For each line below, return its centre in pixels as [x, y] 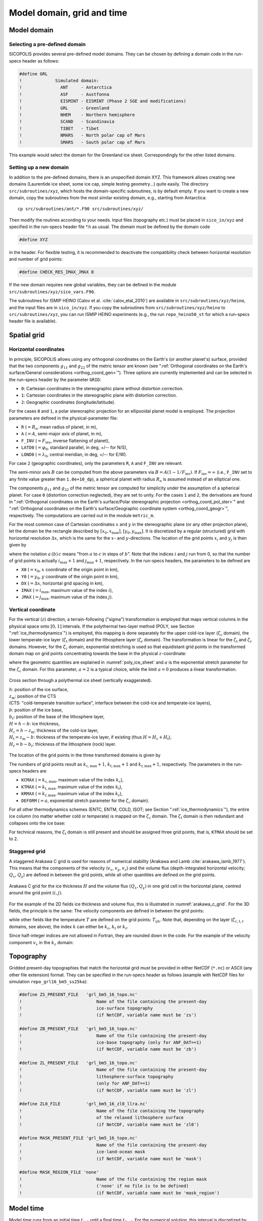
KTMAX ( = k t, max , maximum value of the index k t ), [72, 787]
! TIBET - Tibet [59, 128]
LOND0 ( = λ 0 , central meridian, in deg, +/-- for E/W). [74, 455]
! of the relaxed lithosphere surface [102, 1118]
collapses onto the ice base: [37, 823]
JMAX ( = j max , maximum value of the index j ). [67, 597]
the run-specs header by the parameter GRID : [55, 379]
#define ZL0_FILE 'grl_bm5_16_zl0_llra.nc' [84, 1104]
